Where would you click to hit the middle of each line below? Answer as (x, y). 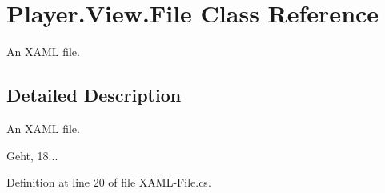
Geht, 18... (32, 155)
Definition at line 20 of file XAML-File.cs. (109, 182)
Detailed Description (94, 95)
